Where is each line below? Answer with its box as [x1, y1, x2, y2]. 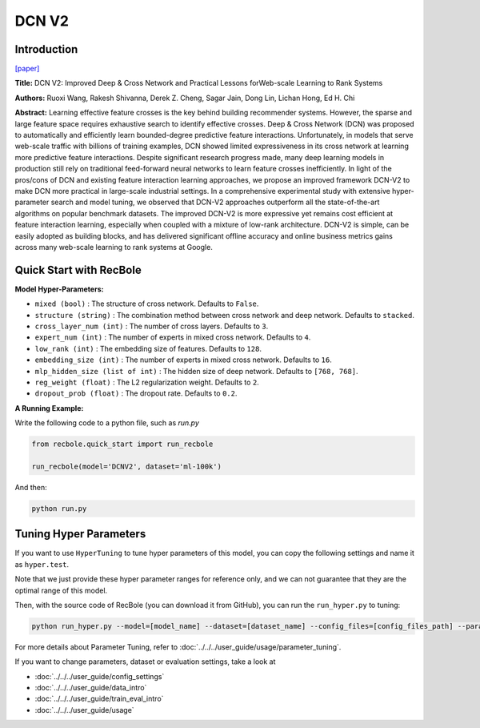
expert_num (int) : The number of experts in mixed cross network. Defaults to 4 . [34, 332, 311, 342]
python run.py [31, 504, 87, 513]
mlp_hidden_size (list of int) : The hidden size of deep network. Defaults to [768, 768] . [34, 366, 359, 376]
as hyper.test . [14, 559, 70, 569]
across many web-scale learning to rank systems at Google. [14, 242, 214, 251]
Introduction [14, 42, 78, 56]
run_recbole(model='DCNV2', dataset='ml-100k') [31, 461, 222, 471]
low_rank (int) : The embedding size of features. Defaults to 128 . [34, 344, 262, 353]
